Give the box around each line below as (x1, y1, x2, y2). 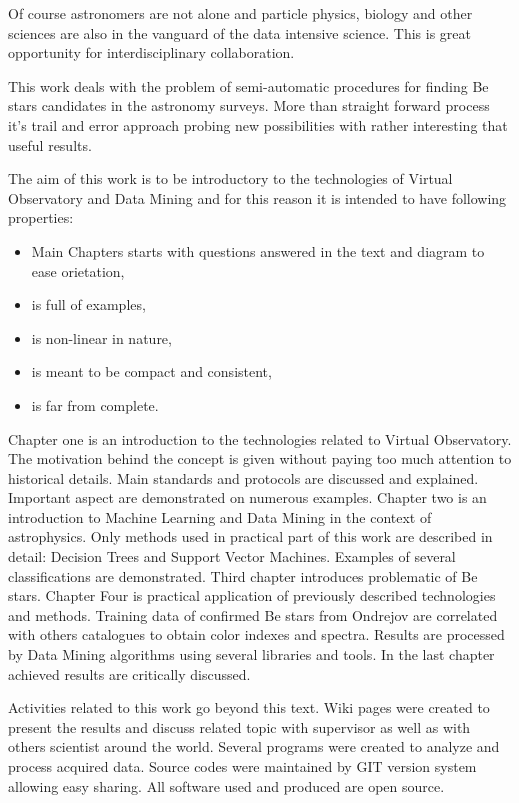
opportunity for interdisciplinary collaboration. (8, 42, 295, 63)
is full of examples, (31, 294, 146, 315)
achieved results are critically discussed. (8, 663, 251, 684)
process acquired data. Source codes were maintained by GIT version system (8, 756, 477, 776)
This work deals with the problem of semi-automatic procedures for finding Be (8, 75, 489, 96)
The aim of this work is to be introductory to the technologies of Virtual (8, 168, 453, 189)
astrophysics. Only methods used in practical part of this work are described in (8, 526, 493, 547)
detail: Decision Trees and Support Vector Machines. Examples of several (8, 546, 456, 567)
